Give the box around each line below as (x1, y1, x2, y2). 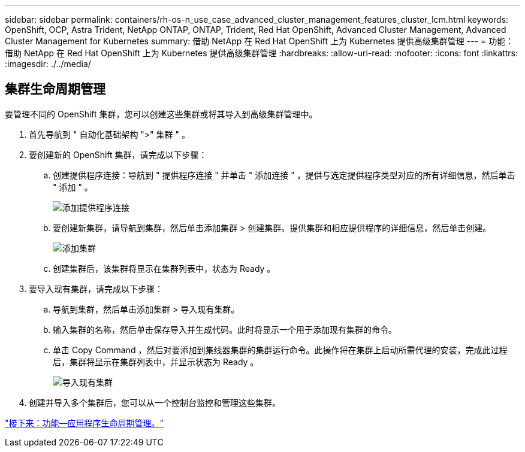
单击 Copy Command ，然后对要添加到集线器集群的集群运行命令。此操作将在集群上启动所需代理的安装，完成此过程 (53, 344, 508, 355)
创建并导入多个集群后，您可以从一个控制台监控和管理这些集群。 (29, 397, 280, 408)
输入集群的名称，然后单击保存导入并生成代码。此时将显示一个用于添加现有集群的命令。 (53, 324, 397, 335)
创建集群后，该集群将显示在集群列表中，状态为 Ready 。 (53, 263, 276, 274)
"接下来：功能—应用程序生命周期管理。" (5, 417, 164, 428)
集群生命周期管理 (5, 81, 105, 97)
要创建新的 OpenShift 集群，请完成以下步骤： (29, 149, 207, 160)
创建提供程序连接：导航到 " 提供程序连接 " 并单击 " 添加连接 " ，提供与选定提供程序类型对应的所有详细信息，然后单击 (53, 169, 515, 180)
